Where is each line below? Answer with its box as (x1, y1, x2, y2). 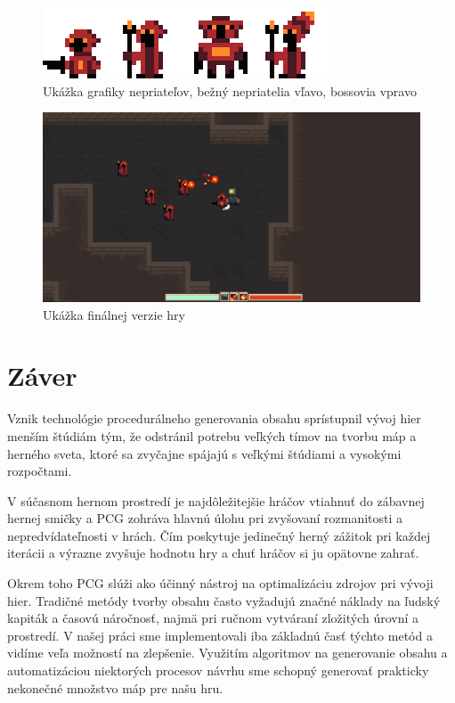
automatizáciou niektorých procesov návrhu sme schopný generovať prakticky (7, 661, 429, 680)
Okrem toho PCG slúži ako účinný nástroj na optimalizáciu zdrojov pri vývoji (7, 574, 434, 593)
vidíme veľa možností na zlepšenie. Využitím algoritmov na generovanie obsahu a (7, 643, 448, 662)
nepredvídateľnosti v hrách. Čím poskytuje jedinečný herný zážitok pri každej (7, 526, 431, 544)
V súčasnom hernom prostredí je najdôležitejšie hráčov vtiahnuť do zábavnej (7, 491, 425, 510)
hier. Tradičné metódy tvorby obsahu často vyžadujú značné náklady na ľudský (7, 591, 441, 609)
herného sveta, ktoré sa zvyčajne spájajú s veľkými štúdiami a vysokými (7, 444, 402, 462)
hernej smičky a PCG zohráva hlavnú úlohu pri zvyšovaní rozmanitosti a (7, 509, 403, 527)
